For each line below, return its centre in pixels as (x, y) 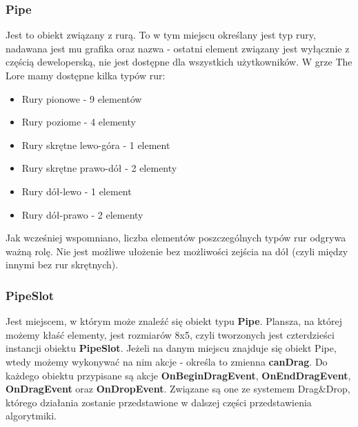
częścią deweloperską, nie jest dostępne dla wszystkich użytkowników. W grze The (179, 62)
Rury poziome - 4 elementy (79, 122)
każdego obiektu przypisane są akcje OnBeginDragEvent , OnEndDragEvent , (178, 375)
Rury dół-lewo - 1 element (77, 191)
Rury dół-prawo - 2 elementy (82, 214)
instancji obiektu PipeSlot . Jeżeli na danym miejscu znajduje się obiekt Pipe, (171, 348)
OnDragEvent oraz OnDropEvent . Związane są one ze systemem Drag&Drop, (178, 389)
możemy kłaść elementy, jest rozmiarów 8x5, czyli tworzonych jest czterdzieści (170, 334)
